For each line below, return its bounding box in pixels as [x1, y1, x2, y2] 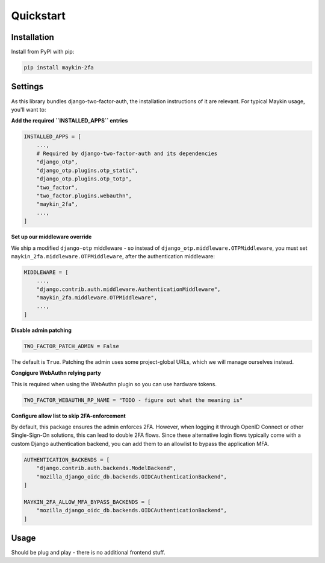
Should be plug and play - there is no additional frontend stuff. [11, 549, 166, 556]
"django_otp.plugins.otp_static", [36, 167, 138, 174]
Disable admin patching [11, 326, 72, 334]
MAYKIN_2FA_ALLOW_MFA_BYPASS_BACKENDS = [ [23, 498, 151, 505]
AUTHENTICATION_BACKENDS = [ [23, 456, 110, 463]
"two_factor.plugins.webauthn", [36, 192, 132, 199]
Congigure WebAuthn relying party [11, 369, 102, 377]
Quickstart [11, 9, 66, 22]
